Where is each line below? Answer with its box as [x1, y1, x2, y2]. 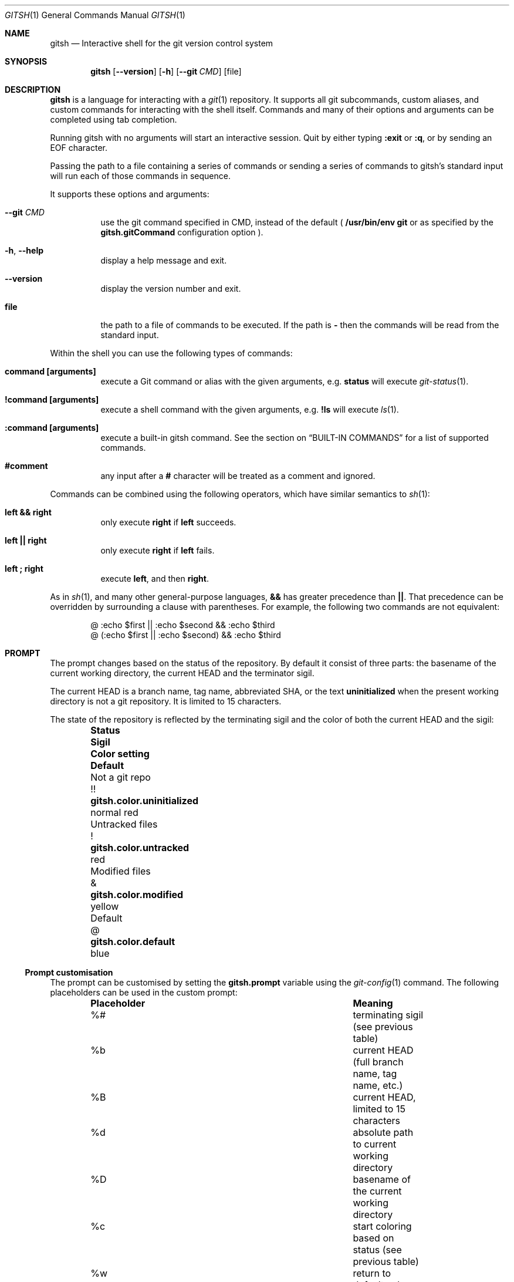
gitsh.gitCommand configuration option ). [100, 227, 263, 237]
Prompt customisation [25, 967, 113, 977]
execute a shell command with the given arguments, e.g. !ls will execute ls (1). [100, 404, 399, 414]
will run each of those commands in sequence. [50, 171, 231, 181]
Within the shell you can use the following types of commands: [50, 348, 293, 358]
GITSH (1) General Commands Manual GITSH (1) [5, 10, 185, 20]
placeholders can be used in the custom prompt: [50, 987, 238, 997]
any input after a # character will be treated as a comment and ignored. [100, 471, 376, 481]
